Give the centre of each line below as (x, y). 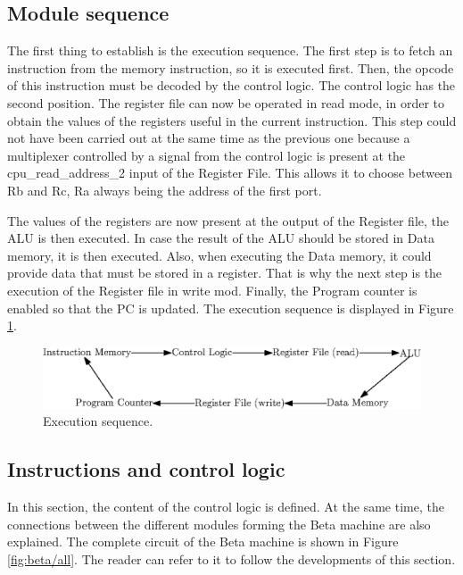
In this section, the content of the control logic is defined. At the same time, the (226, 507)
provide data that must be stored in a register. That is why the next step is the (225, 273)
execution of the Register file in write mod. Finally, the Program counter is (212, 290)
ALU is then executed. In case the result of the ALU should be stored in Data (221, 238)
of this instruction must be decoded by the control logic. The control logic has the (231, 85)
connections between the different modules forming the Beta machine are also (219, 524)
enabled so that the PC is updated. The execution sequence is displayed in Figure (231, 308)
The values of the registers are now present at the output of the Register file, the (228, 220)
